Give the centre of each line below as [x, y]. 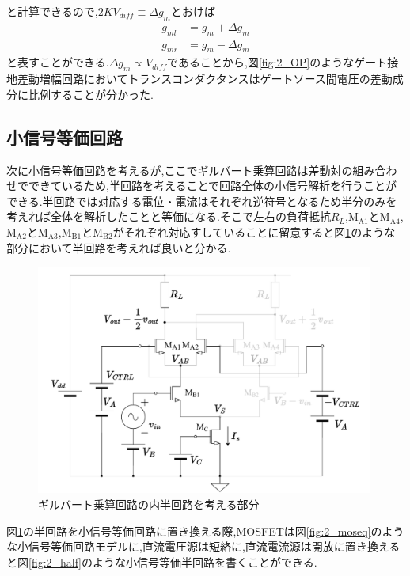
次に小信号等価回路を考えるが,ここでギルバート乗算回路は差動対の [180, 170]
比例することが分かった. [91, 94]
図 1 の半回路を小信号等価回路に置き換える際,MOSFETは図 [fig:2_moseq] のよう [205, 531]
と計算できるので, [52, 11]
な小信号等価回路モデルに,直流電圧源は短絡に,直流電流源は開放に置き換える [203, 546]
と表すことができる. [58, 62]
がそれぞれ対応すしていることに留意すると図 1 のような [254, 232]
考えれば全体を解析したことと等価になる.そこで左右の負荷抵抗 [169, 216]
